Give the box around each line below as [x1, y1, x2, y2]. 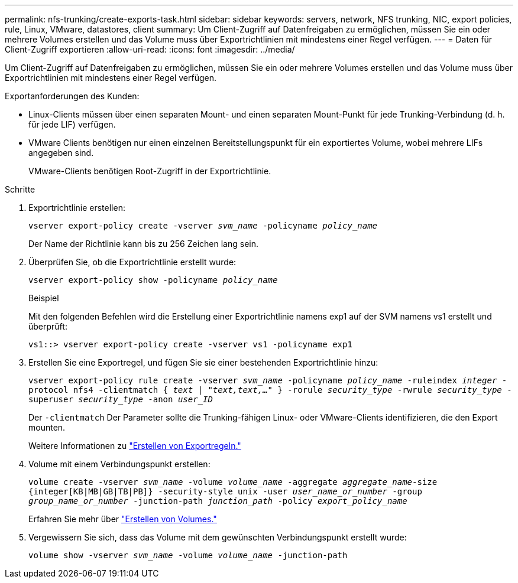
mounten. [28, 422, 66, 432]
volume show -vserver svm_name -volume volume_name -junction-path [28, 551, 348, 560]
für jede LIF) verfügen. [28, 119, 116, 129]
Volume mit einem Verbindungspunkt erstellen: [28, 459, 211, 469]
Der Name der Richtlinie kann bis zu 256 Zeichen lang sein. [28, 239, 259, 249]
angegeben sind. [28, 148, 94, 158]
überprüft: [28, 321, 67, 331]
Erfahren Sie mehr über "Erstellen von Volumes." [28, 514, 217, 524]
